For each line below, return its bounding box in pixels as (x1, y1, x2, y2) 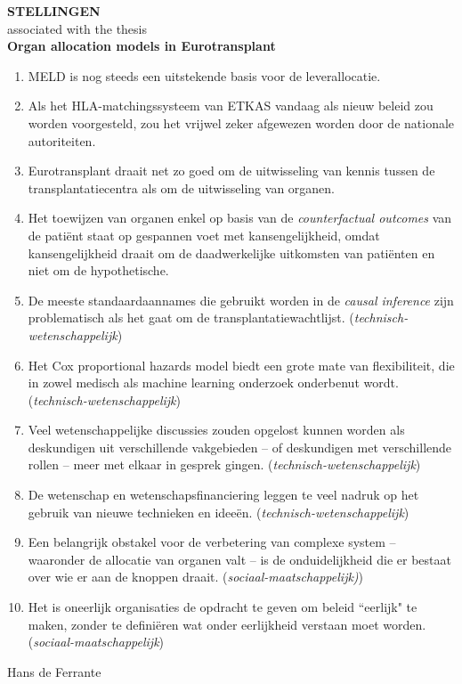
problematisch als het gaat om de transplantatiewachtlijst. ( (28, 308, 354, 327)
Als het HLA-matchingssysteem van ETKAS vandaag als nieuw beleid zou (28, 96, 434, 115)
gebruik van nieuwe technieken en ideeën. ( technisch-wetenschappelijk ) (28, 502, 409, 521)
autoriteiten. (28, 131, 96, 150)
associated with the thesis (7, 19, 148, 37)
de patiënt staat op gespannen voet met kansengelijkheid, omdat (28, 225, 380, 244)
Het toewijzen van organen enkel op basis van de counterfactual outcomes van (28, 208, 452, 227)
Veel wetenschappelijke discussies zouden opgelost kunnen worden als (28, 420, 405, 439)
